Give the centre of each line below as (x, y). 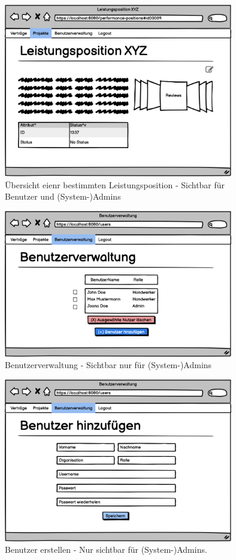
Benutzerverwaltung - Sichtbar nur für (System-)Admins (108, 365)
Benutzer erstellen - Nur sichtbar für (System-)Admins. (106, 550)
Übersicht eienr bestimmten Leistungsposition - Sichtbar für (115, 184)
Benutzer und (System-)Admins (63, 196)
